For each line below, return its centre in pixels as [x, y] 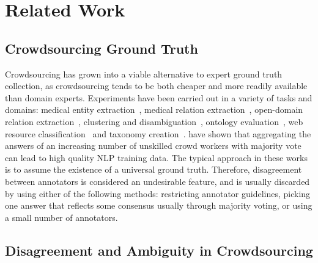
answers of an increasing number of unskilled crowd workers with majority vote [153, 146]
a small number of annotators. [61, 217]
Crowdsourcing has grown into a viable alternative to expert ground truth [144, 74]
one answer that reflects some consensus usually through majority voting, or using [159, 205]
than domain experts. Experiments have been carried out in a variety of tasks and [159, 97]
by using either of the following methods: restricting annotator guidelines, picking [158, 193]
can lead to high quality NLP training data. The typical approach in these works [156, 157]
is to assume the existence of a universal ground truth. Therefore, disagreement [153, 169]
